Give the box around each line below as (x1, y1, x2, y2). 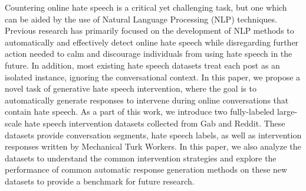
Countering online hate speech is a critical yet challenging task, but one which (5, 1, 287, 13)
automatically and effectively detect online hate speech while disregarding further (5, 35, 299, 48)
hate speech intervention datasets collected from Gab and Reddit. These (24, 116, 285, 129)
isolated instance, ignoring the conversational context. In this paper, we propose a (5, 70, 301, 83)
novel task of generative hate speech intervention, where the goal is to (5, 82, 256, 95)
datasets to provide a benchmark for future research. (5, 174, 195, 187)
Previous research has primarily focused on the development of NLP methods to (5, 24, 294, 37)
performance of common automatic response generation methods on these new (5, 163, 288, 176)
